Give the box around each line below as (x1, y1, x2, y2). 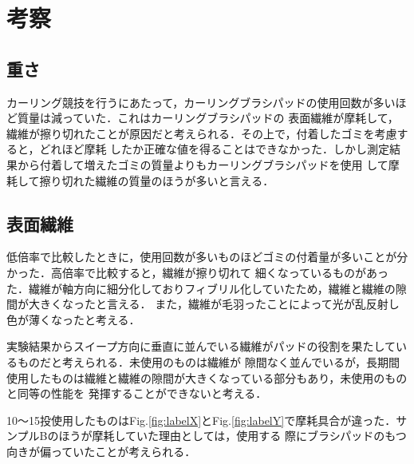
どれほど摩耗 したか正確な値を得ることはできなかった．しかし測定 (39, 141, 390, 157)
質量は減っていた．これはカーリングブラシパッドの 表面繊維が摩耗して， (17, 109, 399, 126)
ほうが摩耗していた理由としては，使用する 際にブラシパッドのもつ (58, 427, 407, 444)
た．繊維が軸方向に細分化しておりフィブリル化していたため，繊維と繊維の (6, 280, 396, 296)
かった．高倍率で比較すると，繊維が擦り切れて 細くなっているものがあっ (6, 264, 388, 280)
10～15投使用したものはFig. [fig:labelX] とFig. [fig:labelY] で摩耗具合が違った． (6, 411, 396, 428)
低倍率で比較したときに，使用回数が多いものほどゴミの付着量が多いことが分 (6, 248, 408, 265)
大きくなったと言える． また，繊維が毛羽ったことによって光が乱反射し (28, 295, 400, 312)
